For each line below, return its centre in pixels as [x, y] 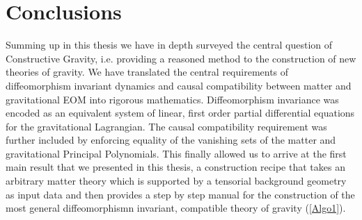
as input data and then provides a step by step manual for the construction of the [180, 194]
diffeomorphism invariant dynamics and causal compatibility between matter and [179, 85]
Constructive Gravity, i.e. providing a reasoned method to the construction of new [181, 58]
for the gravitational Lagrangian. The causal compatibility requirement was [166, 126]
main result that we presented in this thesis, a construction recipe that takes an [175, 167]
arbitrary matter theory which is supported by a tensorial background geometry [176, 181]
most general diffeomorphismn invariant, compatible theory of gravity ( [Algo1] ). [176, 208]
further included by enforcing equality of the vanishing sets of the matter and [171, 140]
